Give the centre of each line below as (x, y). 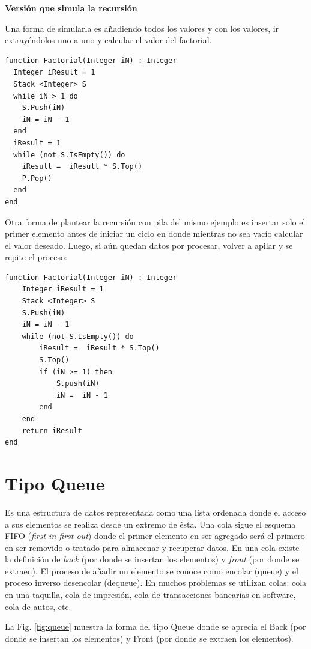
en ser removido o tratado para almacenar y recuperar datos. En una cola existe (152, 547)
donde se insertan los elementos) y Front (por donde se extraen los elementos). (149, 638)
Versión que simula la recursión (71, 8)
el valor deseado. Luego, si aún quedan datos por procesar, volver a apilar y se (149, 245)
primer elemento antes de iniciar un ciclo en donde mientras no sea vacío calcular (154, 233)
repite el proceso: (36, 257)
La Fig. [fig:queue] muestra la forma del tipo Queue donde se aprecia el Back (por (155, 626)
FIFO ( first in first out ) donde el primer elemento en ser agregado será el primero (155, 536)
